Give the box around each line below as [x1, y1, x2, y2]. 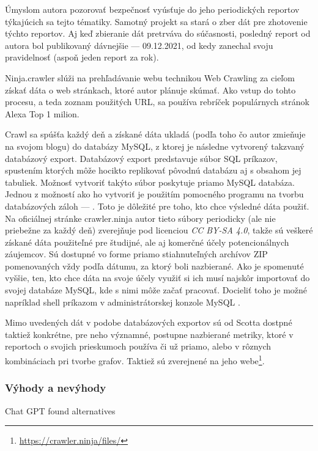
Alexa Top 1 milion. [5, 107, 79, 120]
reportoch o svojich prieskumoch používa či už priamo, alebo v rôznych [5, 340, 272, 353]
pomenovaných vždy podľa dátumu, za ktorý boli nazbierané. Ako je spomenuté [5, 259, 304, 272]
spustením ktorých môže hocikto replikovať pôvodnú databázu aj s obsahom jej [5, 164, 301, 177]
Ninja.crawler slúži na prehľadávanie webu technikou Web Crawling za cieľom [5, 71, 295, 84]
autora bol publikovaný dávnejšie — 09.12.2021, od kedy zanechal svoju [5, 38, 273, 51]
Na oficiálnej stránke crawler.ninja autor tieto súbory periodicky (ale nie [5, 211, 276, 224]
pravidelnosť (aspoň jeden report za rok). [5, 51, 159, 64]
